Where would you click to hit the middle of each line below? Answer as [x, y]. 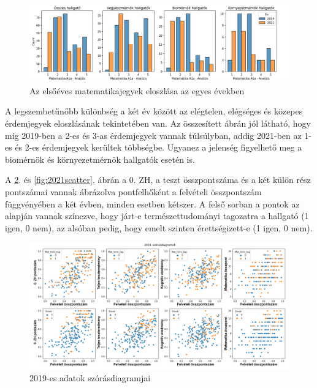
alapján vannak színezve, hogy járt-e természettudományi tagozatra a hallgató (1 [157, 216]
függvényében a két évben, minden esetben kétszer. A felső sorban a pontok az [152, 203]
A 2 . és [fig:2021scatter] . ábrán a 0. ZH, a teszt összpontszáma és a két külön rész [158, 180]
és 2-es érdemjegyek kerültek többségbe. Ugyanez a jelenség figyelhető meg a [158, 147]
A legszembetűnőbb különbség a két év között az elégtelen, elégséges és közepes [154, 111]
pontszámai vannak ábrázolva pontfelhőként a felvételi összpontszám [133, 192]
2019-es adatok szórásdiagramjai [90, 378]
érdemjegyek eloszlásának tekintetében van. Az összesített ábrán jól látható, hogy [158, 123]
